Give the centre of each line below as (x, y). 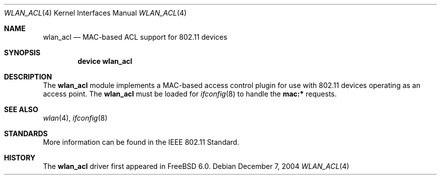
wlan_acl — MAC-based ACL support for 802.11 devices (135, 37)
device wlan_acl (105, 61)
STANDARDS (26, 133)
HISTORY (20, 158)
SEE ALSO (21, 109)
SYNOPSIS (22, 53)
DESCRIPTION (28, 77)
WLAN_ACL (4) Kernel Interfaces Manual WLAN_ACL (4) (95, 13)
